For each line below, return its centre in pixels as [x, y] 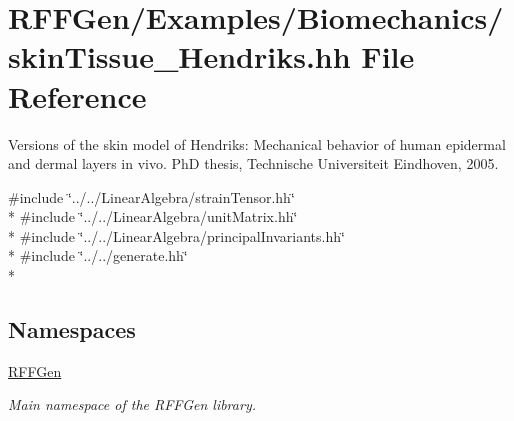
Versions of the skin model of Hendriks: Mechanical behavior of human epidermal [257, 143]
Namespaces [72, 329]
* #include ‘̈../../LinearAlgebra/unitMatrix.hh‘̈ [153, 216]
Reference [77, 95]
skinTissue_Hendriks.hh [179, 56]
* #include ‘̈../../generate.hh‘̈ [98, 255]
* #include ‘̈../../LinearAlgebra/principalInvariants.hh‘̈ [176, 235]
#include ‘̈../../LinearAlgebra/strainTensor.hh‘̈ [151, 196]
